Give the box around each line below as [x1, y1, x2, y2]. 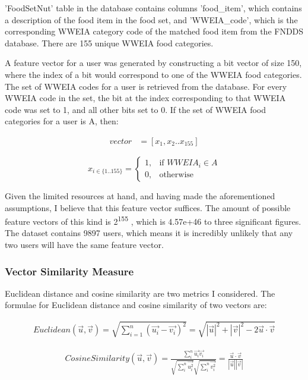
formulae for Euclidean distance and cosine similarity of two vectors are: [5, 299, 267, 311]
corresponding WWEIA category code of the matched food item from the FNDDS [5, 25, 304, 37]
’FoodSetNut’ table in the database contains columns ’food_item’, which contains [5, 2, 302, 14]
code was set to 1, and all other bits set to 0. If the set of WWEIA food [5, 103, 266, 115]
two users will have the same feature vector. [5, 238, 164, 250]
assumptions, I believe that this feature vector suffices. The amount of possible [5, 201, 291, 213]
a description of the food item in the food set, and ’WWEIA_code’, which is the [5, 13, 298, 26]
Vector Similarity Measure [5, 263, 134, 278]
